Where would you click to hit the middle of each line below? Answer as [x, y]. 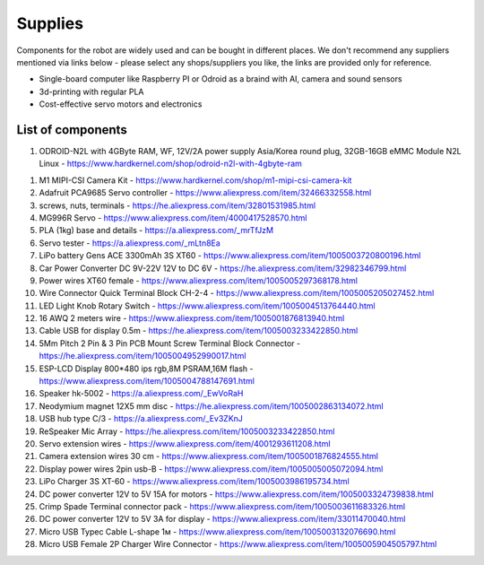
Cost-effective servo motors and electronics [121, 104]
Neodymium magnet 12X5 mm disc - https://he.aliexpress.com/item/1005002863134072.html [212, 406]
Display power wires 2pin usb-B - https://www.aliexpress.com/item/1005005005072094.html [211, 469]
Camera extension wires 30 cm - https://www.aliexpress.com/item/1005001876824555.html [208, 456]
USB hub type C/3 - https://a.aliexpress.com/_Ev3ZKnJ [141, 419]
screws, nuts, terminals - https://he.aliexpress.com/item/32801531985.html [177, 205]
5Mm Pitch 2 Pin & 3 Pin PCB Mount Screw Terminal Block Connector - [170, 343]
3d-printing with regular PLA [91, 91]
